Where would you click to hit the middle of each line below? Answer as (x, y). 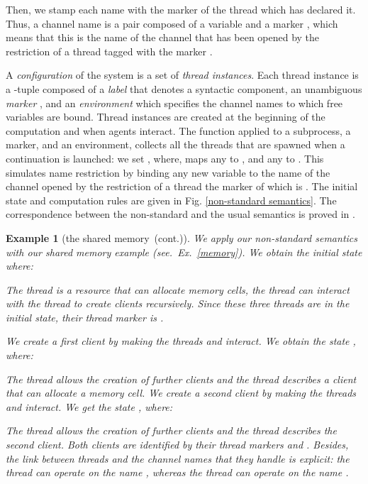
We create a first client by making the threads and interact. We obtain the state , (181, 341)
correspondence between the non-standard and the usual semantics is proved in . (180, 214)
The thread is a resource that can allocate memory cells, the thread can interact (178, 289)
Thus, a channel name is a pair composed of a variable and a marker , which (172, 23)
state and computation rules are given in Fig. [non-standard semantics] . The (171, 200)
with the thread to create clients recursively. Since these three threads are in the (178, 303)
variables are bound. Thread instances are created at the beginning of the (166, 117)
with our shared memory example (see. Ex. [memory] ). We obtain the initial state (184, 252)
